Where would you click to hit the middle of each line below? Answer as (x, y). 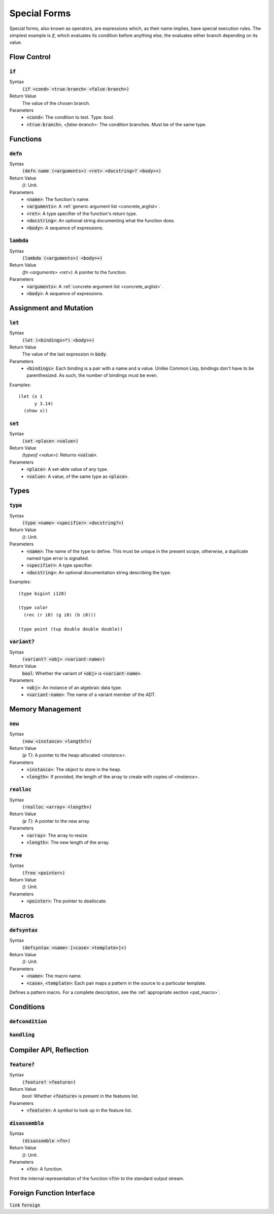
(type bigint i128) (43, 593)
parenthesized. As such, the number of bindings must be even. (92, 375)
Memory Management (45, 709)
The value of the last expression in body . (65, 354)
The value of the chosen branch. (56, 103)
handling (22, 1035)
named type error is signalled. (58, 559)
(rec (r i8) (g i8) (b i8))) (60, 615)
